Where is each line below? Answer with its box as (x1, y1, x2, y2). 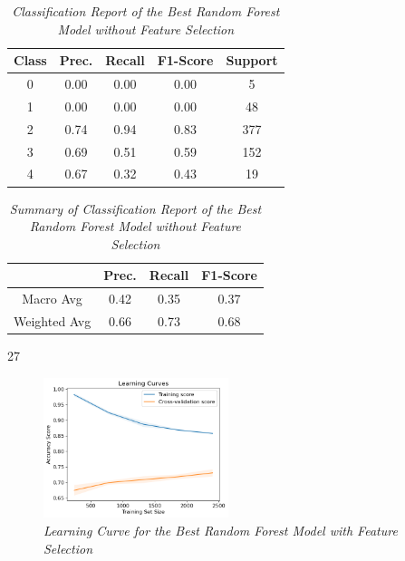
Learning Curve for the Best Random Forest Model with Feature (43, 521, 398, 540)
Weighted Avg (14, 311, 92, 330)
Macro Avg (22, 289, 82, 308)
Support (226, 51, 278, 70)
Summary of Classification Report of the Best (9, 198, 262, 218)
